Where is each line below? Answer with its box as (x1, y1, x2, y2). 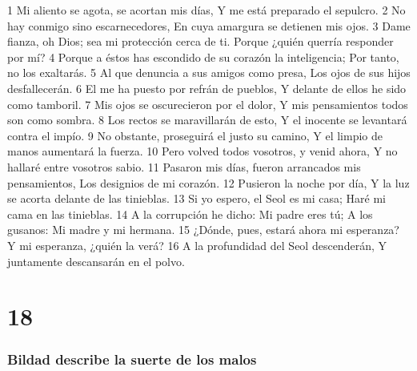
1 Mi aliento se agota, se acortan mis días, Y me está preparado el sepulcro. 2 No (7, 2, 406, 18)
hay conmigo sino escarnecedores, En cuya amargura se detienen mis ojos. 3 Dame (7, 17, 411, 34)
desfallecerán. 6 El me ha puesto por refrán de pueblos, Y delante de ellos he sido (7, 79, 407, 96)
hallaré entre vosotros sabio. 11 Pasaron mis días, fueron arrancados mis (7, 158, 361, 175)
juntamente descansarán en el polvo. (7, 252, 185, 269)
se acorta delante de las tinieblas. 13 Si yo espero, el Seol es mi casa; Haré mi (7, 190, 386, 207)
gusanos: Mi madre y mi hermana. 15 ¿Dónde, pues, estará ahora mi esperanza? (7, 221, 399, 238)
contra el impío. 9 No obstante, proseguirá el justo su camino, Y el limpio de (7, 127, 383, 143)
